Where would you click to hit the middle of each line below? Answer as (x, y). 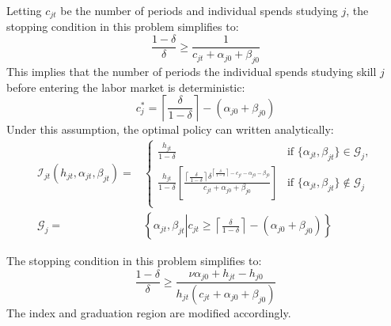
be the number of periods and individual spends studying (199, 10)
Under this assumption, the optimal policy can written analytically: (170, 129)
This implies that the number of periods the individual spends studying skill (192, 71)
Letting (24, 10)
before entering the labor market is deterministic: (126, 87)
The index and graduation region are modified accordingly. (149, 313)
